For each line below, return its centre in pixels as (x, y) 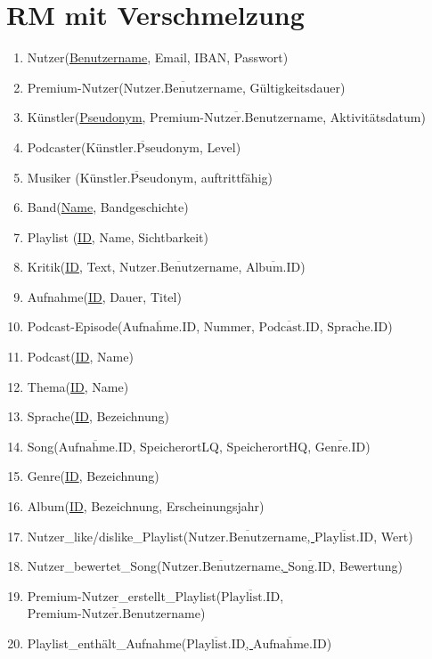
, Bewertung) (367, 566)
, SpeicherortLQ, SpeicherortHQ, (222, 446)
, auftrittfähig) (233, 177)
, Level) (220, 146)
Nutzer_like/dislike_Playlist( (108, 536)
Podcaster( (57, 146)
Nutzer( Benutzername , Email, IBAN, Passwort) (158, 57)
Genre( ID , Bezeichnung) (93, 476)
